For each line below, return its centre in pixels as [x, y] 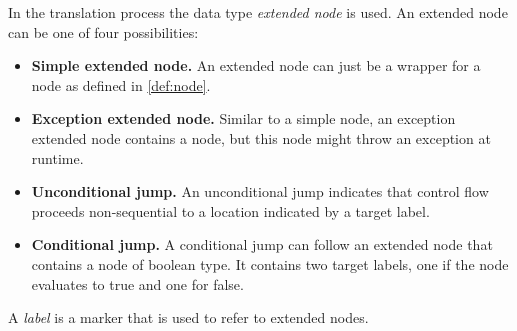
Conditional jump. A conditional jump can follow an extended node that [262, 244]
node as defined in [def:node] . [121, 84]
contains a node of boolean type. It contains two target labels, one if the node [270, 263]
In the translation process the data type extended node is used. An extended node [258, 12]
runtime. [57, 157]
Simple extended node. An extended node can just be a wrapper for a [256, 65]
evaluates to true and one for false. [137, 283]
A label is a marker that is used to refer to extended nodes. [188, 317]
